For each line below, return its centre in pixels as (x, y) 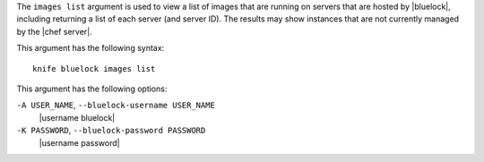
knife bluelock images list (94, 68)
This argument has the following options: (92, 89)
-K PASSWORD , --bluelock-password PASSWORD (111, 131)
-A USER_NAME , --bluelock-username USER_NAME (116, 105)
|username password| (79, 142)
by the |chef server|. (55, 31)
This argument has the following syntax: (91, 48)
